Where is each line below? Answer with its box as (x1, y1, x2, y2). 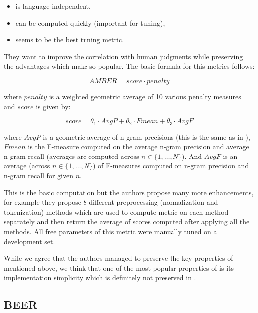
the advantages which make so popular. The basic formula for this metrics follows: (4, 61, 255, 71)
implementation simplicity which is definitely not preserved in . (4, 272, 196, 283)
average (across (4, 160, 50, 171)
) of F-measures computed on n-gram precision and (92, 160, 249, 171)
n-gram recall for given (4, 170, 73, 180)
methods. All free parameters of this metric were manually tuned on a (4, 226, 217, 236)
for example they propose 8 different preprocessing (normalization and (4, 197, 218, 207)
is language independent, (15, 1, 91, 11)
